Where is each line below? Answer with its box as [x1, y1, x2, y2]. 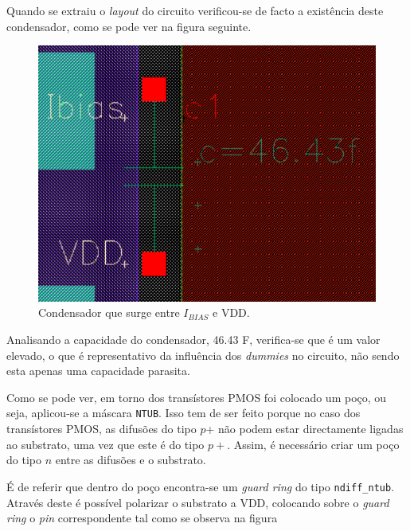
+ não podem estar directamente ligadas [205, 420, 404, 437]
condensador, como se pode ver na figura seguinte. [6, 18, 252, 34]
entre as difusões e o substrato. [55, 451, 206, 468]
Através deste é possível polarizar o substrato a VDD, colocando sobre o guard [6, 494, 389, 510]
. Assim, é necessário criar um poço [227, 435, 400, 452]
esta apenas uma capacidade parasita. [6, 362, 190, 379]
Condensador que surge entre [38, 304, 180, 321]
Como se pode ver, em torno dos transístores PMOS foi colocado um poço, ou [6, 388, 387, 405]
